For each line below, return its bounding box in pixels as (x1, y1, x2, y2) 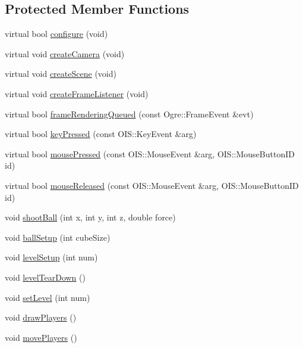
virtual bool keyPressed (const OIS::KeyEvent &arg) (5, 128, 197, 140)
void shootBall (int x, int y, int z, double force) (5, 211, 176, 223)
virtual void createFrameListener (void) (5, 87, 149, 100)
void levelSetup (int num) (5, 251, 98, 263)
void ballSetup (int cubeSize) (5, 231, 111, 243)
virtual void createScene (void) (5, 67, 116, 80)
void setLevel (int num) (5, 291, 90, 303)
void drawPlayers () (5, 311, 77, 324)
